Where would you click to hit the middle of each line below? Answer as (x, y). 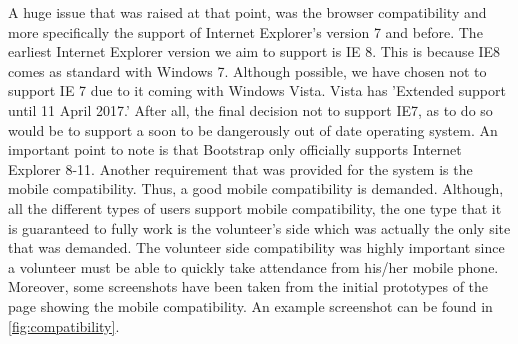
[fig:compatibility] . (64, 325)
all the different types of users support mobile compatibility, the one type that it (255, 207)
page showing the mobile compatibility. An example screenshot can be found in (250, 305)
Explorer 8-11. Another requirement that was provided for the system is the (240, 168)
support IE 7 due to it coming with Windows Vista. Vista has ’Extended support (257, 90)
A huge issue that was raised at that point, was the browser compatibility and (247, 12)
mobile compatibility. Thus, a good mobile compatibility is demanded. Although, (256, 188)
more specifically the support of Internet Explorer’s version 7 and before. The (245, 31)
